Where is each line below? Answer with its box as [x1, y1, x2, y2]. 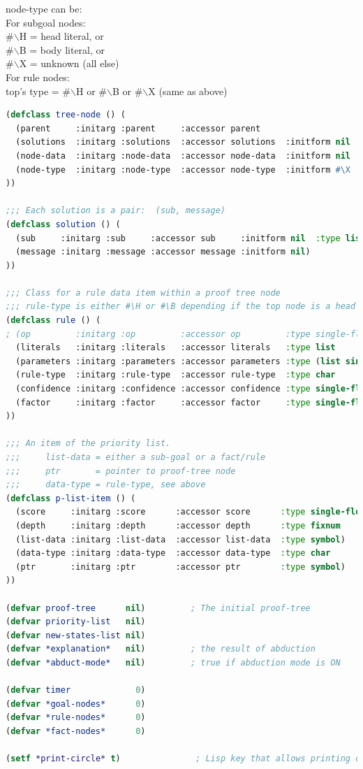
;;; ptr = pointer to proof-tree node [6, 466, 236, 476]
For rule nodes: [6, 69, 70, 84]
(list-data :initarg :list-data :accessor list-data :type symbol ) [15, 534, 346, 545]
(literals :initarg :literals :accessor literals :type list [15, 343, 336, 353]
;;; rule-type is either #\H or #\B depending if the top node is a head [6, 301, 356, 312]
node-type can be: [6, 1, 82, 15]
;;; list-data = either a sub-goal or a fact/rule [6, 452, 266, 462]
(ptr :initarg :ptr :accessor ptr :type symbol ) [15, 561, 346, 572]
